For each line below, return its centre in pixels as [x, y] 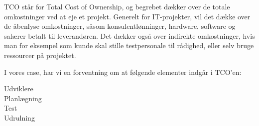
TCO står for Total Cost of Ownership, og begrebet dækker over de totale [117, 6]
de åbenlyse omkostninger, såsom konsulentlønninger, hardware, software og [120, 26]
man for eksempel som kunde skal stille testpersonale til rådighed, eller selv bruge [129, 45]
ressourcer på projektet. [40, 55]
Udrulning [19, 117]
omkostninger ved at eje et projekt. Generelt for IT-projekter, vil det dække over [127, 16]
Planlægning [23, 98]
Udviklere [19, 89]
